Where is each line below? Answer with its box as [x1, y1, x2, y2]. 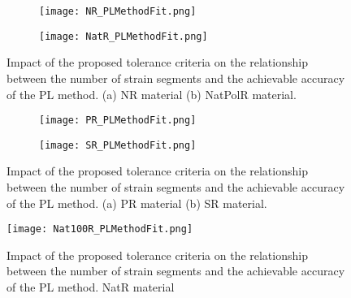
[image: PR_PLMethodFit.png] [39, 114, 197, 127]
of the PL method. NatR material [6, 279, 175, 296]
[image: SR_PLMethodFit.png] [39, 139, 197, 151]
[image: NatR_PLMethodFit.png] [39, 30, 208, 42]
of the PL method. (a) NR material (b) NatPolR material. [6, 85, 297, 102]
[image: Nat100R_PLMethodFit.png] [6, 223, 193, 235]
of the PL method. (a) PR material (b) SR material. [6, 194, 267, 211]
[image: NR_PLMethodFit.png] [39, 6, 197, 17]
